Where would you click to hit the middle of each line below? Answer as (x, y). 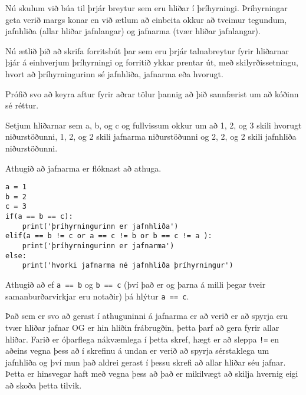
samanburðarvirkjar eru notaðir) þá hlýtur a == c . (97, 296)
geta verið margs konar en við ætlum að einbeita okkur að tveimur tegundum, (146, 19)
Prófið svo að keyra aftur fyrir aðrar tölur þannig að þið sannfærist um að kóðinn (152, 93)
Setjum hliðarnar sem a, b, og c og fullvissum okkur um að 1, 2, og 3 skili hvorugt (154, 125)
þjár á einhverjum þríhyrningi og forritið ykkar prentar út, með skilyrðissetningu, (152, 62)
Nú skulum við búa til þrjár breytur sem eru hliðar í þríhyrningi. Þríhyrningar (147, 8)
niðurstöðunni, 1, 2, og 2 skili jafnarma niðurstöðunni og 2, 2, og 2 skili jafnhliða (151, 136)
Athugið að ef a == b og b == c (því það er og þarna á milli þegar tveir (136, 284)
